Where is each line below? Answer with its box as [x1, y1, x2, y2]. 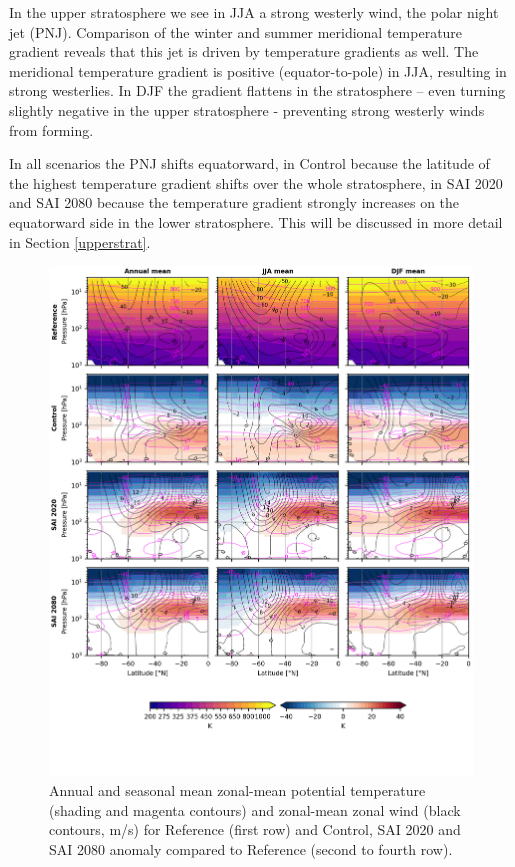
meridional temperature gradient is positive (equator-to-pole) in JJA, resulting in [9, 60, 507, 81]
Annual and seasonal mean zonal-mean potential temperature [49, 779, 426, 800]
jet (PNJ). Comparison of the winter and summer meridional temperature [9, 21, 463, 42]
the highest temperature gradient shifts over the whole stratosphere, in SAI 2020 [9, 172, 503, 193]
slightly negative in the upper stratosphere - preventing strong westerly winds [9, 99, 485, 120]
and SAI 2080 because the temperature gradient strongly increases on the [9, 192, 460, 213]
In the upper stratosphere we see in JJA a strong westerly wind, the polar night [9, 2, 499, 22]
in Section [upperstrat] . [9, 231, 151, 252]
